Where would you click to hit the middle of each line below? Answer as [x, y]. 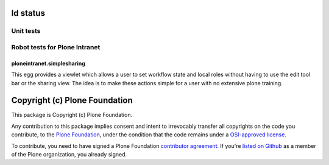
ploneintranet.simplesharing [48, 63]
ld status [28, 13]
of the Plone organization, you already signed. [69, 154]
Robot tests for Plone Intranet [56, 47]
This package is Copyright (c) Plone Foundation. [72, 115]
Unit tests [26, 31]
